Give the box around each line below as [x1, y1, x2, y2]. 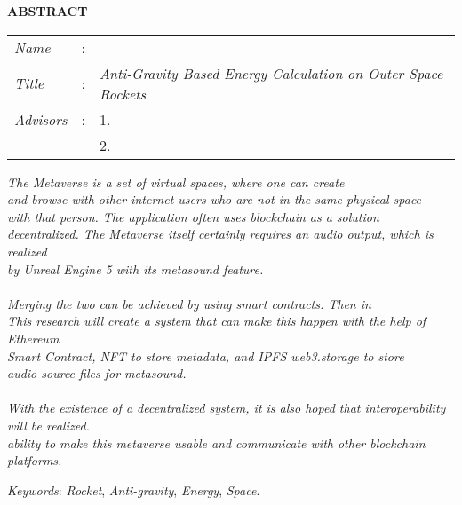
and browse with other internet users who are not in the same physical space [7, 190, 422, 209]
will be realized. [7, 415, 90, 434]
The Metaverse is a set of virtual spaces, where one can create [7, 172, 345, 191]
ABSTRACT [7, 2, 88, 20]
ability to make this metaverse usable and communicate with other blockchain [7, 433, 426, 452]
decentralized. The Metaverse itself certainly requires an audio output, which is [7, 225, 434, 243]
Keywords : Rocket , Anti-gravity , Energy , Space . [7, 480, 260, 499]
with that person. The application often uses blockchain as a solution [7, 207, 379, 225]
